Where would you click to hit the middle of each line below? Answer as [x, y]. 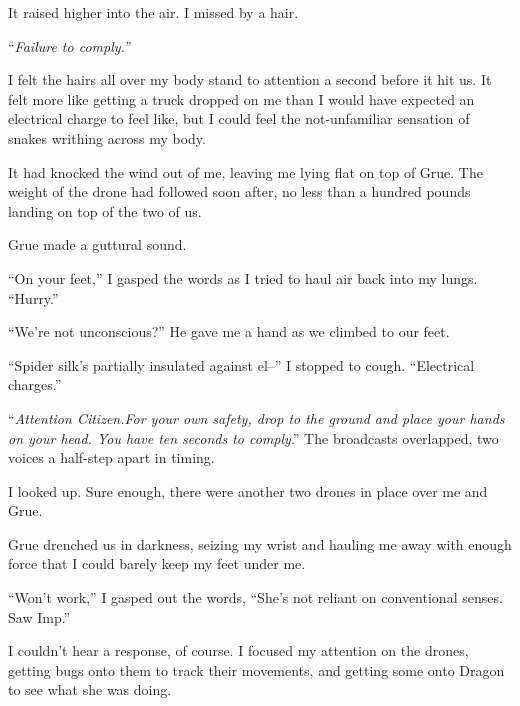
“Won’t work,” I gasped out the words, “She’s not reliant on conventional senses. [255, 597]
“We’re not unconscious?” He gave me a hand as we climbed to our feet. [229, 331]
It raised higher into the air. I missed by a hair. [153, 12]
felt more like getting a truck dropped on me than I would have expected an [241, 98]
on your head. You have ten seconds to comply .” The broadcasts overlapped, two [253, 437]
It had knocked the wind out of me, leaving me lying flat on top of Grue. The [245, 171]
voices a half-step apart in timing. [111, 457]
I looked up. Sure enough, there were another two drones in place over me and [248, 490]
